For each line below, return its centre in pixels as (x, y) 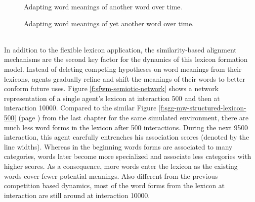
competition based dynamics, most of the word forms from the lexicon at (114, 185)
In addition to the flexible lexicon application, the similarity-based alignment (120, 49)
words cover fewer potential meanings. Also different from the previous (111, 176)
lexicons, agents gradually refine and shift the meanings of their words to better (125, 78)
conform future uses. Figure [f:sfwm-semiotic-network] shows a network (111, 88)
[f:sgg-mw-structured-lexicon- (203, 108)
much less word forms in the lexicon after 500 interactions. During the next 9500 (126, 127)
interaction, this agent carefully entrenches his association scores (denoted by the (127, 137)
